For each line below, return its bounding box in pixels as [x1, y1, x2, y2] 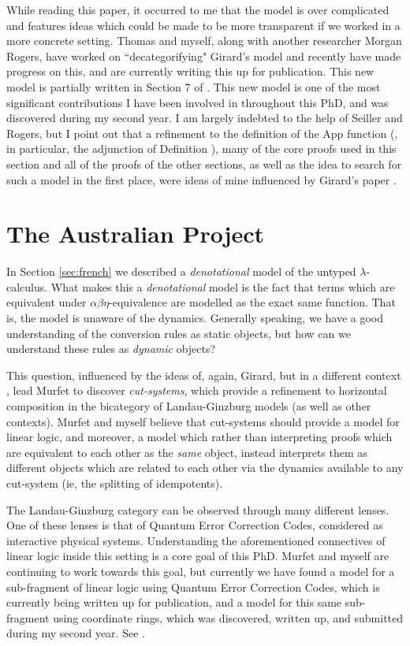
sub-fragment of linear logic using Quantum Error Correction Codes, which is [6, 578, 380, 595]
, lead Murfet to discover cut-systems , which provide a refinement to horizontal [6, 382, 387, 399]
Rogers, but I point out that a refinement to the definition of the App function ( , [6, 124, 398, 141]
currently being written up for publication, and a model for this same [6, 594, 342, 611]
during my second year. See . [6, 625, 145, 641]
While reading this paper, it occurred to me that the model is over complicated [6, 2, 389, 17]
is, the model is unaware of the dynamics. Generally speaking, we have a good [6, 310, 384, 326]
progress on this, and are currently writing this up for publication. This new [6, 63, 375, 80]
